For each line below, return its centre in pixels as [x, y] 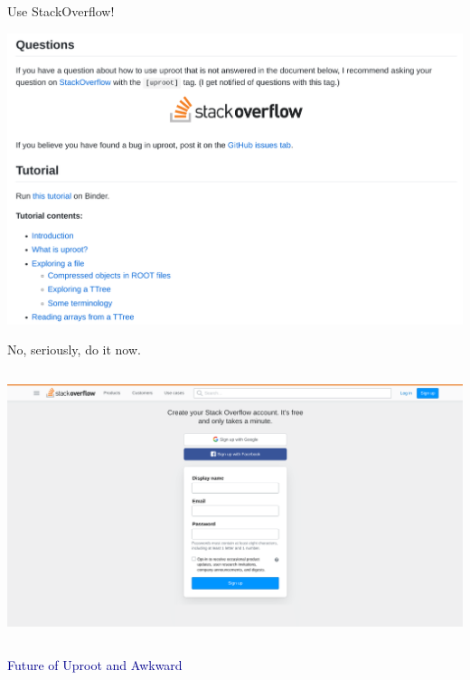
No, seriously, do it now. [74, 349]
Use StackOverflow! [61, 11]
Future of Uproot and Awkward [95, 664]
